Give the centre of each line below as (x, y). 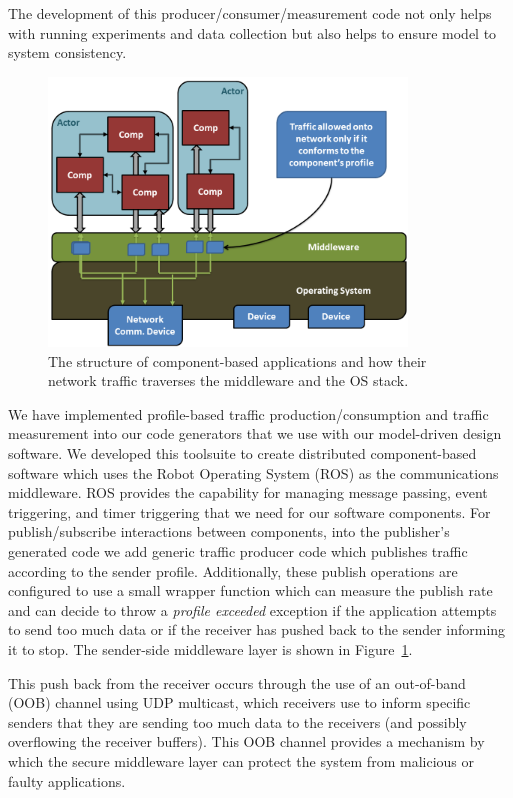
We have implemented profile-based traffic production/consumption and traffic (248, 413)
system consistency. (67, 52)
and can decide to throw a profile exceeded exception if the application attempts (252, 609)
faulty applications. (67, 780)
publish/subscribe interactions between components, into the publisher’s (229, 531)
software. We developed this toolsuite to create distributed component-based (242, 453)
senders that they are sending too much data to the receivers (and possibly (237, 721)
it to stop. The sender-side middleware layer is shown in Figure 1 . (210, 648)
